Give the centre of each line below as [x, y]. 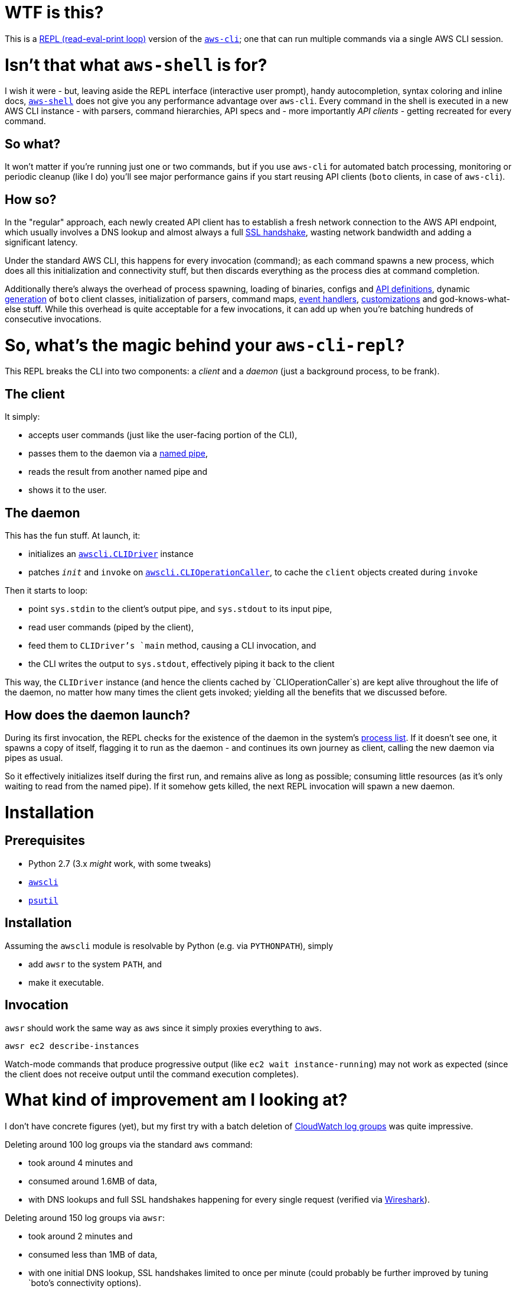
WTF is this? [54, 12]
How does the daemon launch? [98, 715]
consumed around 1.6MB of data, [93, 1181]
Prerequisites [45, 841]
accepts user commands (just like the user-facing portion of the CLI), [163, 435]
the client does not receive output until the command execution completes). [152, 1074]
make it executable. [66, 982]
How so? [31, 199]
